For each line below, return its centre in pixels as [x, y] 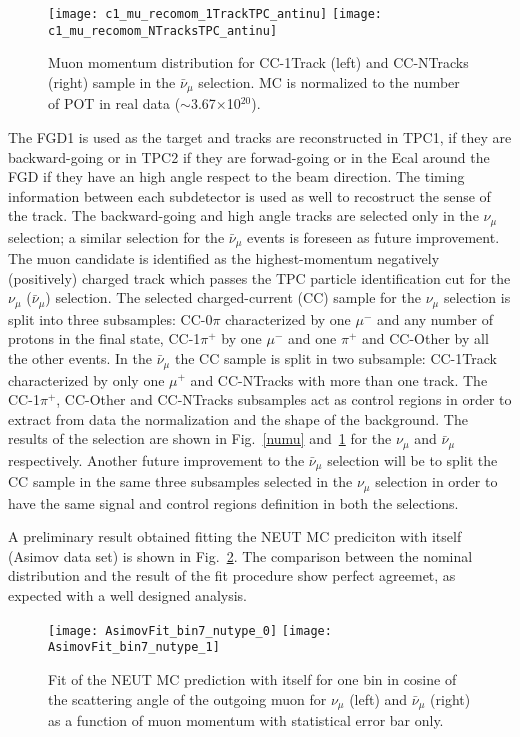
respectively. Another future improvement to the [156, 459]
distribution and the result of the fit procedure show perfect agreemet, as [232, 575]
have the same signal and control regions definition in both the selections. [233, 502]
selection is [477, 297]
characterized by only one [86, 379]
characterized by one [288, 318]
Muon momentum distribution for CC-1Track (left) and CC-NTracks [258, 62]
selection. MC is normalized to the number [329, 81]
